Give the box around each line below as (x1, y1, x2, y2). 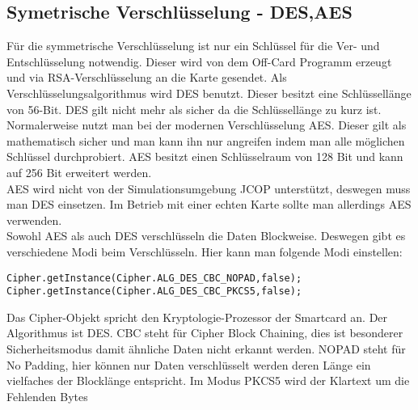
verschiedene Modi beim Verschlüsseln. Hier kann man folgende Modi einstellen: (6, 243, 403, 260)
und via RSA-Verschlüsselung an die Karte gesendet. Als (6, 69, 287, 86)
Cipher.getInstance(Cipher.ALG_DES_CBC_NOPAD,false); (6, 272, 302, 284)
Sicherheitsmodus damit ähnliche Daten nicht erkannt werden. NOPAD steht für (6, 340, 406, 357)
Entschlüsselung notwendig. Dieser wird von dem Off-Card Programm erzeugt (6, 53, 392, 70)
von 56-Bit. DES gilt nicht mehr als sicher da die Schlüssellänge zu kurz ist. (6, 100, 382, 117)
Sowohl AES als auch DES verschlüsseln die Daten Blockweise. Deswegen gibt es (6, 227, 406, 244)
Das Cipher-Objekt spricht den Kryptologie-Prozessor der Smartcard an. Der (6, 308, 388, 325)
